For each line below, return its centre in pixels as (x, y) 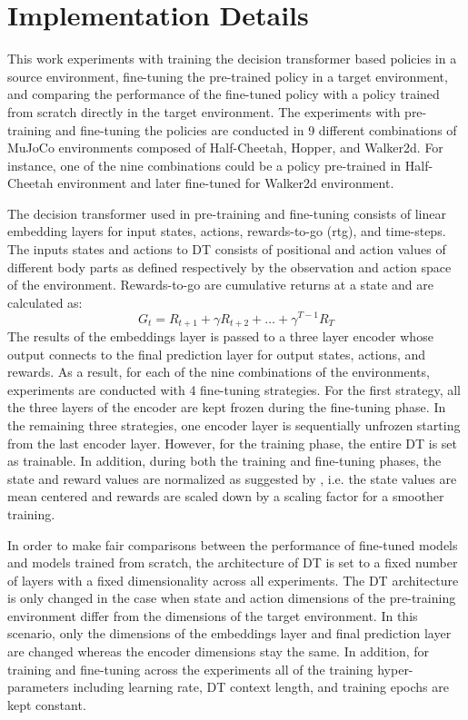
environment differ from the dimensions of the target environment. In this (213, 615)
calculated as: (45, 302)
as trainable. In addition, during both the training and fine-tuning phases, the (224, 461)
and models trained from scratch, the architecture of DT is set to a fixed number (233, 562)
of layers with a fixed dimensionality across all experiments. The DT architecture (233, 580)
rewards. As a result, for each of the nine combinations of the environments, (219, 372)
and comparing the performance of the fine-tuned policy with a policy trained (224, 94)
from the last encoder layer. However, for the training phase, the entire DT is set (233, 443)
